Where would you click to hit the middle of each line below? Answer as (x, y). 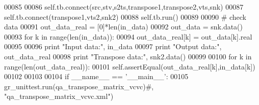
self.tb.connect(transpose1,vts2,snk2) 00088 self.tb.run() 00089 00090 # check (125, 16)
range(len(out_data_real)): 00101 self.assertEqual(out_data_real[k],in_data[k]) (130, 66)
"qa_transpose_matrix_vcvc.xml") (59, 96)
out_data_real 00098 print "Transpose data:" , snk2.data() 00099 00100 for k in (128, 56)
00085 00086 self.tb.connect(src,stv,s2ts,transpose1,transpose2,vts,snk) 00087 (124, 7)
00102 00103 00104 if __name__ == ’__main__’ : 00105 (96, 76)
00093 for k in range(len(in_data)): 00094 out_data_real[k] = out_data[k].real (128, 36)
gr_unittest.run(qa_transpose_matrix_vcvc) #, (79, 86)
